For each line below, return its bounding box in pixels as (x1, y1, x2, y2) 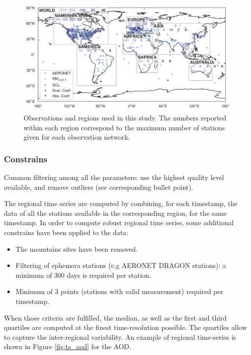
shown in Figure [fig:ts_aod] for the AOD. (4, 341, 131, 352)
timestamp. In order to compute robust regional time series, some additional (4, 217, 234, 228)
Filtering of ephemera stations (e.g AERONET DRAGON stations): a (15, 260, 226, 270)
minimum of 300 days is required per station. (15, 269, 151, 280)
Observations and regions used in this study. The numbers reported (24, 112, 226, 122)
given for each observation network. (24, 132, 130, 142)
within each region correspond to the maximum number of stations (24, 122, 225, 132)
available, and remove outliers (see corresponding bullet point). (4, 181, 194, 192)
